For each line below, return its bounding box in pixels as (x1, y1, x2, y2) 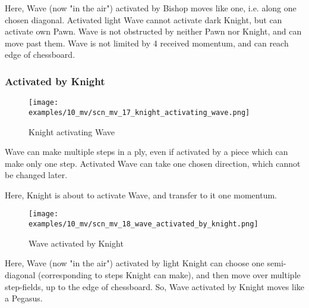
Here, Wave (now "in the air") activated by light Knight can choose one (5, 257, 264, 269)
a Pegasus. (5, 292, 43, 304)
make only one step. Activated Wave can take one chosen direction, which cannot (5, 157, 301, 169)
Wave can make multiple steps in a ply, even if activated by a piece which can (5, 145, 288, 158)
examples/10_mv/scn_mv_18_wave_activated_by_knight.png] (29, 220, 258, 229)
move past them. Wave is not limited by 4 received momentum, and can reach (5, 36, 289, 49)
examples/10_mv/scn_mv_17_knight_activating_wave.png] (29, 108, 250, 117)
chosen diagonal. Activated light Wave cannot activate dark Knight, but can (5, 13, 282, 26)
